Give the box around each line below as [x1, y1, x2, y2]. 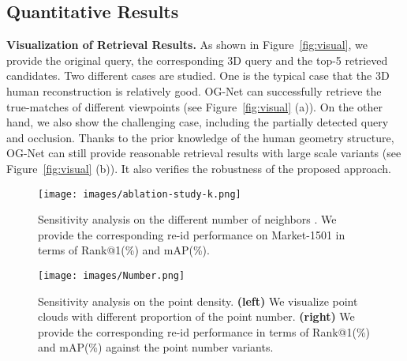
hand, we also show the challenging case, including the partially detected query [6, 114, 389, 130]
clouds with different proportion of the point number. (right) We [38, 308, 355, 325]
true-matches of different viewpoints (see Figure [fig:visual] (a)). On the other [6, 98, 383, 115]
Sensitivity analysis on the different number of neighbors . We [38, 211, 337, 228]
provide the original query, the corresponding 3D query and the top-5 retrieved [6, 51, 388, 68]
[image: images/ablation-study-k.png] [38, 188, 241, 200]
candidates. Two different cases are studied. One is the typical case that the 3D [6, 67, 390, 84]
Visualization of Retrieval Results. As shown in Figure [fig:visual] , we [6, 36, 368, 53]
